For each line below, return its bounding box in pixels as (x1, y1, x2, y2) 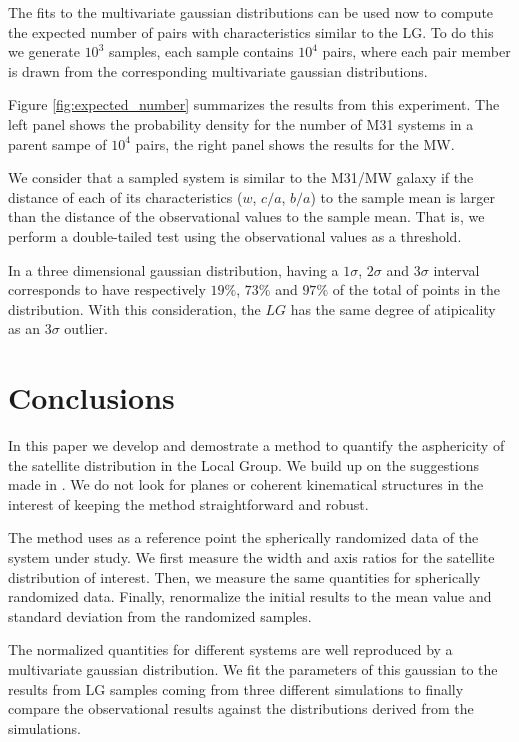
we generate (8, 41, 80, 62)
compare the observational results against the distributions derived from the (8, 698, 474, 719)
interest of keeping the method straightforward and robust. (8, 493, 369, 514)
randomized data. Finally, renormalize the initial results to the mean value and (8, 586, 492, 607)
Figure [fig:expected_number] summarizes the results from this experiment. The (8, 94, 500, 115)
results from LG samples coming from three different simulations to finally (8, 678, 464, 699)
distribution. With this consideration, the (8, 298, 261, 319)
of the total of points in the (332, 279, 501, 300)
